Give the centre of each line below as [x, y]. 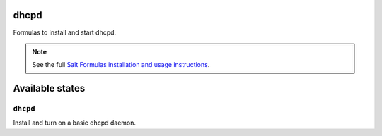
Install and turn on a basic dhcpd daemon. [75, 123]
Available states [49, 88]
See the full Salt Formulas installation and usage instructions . [121, 65]
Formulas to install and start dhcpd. [65, 32]
